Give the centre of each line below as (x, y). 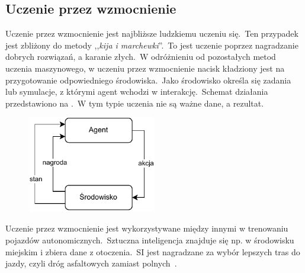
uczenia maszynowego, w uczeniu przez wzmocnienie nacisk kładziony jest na (145, 68)
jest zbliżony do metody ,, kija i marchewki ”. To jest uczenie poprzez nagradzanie (152, 45)
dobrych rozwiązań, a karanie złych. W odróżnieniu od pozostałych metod (141, 57)
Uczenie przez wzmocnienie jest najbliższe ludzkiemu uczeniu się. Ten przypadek (152, 33)
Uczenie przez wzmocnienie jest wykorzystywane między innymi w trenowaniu (147, 228)
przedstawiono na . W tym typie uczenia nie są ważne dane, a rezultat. (135, 103)
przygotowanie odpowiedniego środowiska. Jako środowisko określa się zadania (148, 80)
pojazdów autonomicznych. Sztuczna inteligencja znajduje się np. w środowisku (150, 240)
